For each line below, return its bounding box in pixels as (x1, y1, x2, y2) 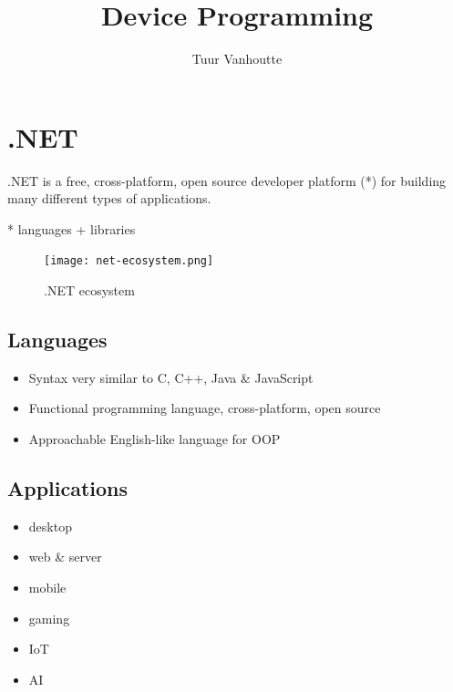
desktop (28, 516, 72, 535)
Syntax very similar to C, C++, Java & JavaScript (28, 367, 314, 387)
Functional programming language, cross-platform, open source (28, 398, 381, 418)
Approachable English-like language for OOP (28, 429, 281, 449)
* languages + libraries (7, 219, 136, 238)
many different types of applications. (7, 189, 211, 208)
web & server (28, 547, 102, 566)
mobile (28, 578, 67, 597)
